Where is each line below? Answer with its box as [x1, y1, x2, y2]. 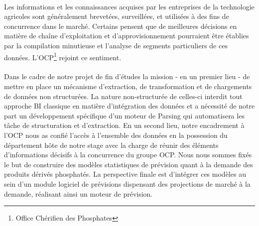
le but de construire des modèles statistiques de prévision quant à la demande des [4, 159, 253, 169]
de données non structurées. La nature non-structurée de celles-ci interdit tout [4, 91, 243, 101]
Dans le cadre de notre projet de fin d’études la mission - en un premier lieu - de [4, 71, 250, 82]
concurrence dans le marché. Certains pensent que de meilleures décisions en [4, 20, 237, 31]
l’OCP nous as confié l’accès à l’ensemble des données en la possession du [4, 129, 228, 140]
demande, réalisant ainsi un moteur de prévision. [4, 188, 153, 199]
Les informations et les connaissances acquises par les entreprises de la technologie [4, 1, 255, 11]
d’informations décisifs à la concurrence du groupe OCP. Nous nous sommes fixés [4, 149, 252, 160]
